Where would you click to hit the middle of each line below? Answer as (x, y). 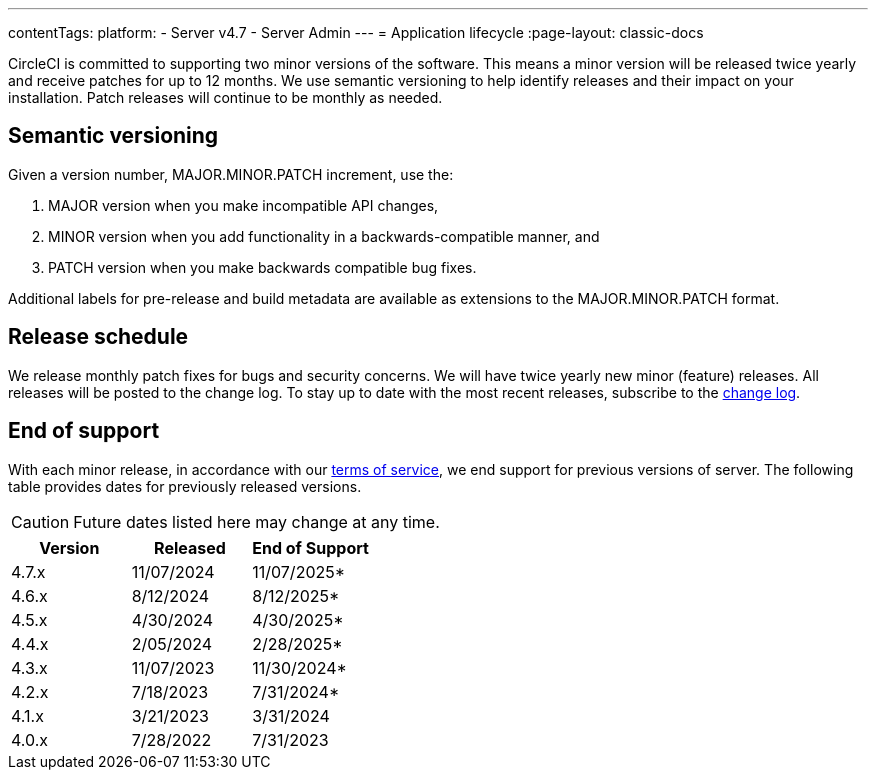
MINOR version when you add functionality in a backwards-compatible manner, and (324, 236)
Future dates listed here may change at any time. (256, 521)
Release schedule (98, 337)
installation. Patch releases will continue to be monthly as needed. (225, 97)
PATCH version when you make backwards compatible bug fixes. (262, 267)
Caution (40, 521)
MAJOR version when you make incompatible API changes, (243, 205)
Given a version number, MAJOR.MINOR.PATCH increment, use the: (231, 174)
